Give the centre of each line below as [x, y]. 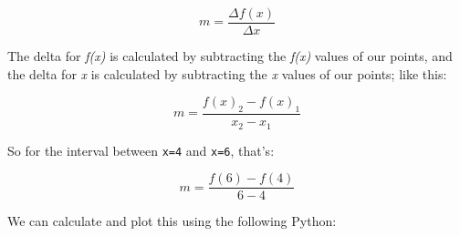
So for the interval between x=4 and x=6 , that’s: [141, 150]
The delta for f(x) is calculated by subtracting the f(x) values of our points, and [230, 56]
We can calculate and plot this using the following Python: [172, 221]
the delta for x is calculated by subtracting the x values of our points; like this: [227, 73]
